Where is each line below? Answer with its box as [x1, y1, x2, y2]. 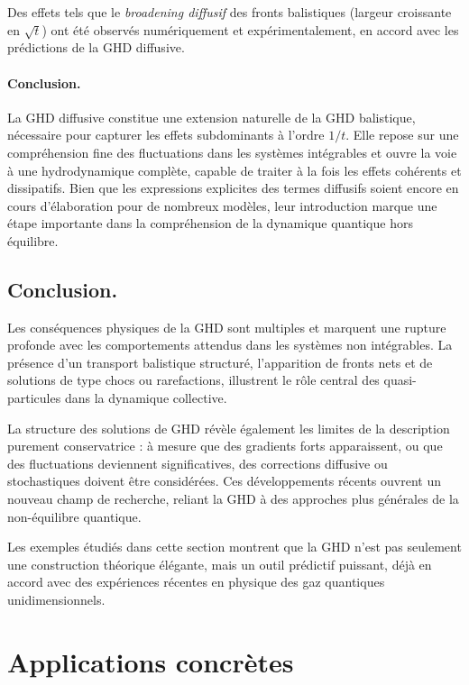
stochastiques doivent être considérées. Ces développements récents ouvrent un [7, 471, 441, 490]
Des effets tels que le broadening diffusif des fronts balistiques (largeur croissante [7, 3, 452, 21]
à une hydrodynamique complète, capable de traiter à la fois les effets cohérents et [7, 160, 462, 179]
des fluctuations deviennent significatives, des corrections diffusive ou [7, 453, 388, 472]
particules [7, 388, 61, 407]
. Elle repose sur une [345, 125, 459, 144]
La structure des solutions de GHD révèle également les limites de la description [7, 418, 450, 437]
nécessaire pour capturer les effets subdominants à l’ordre [7, 125, 325, 144]
